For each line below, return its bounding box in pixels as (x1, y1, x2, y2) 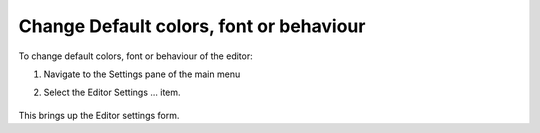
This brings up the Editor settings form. (18, 109, 180, 121)
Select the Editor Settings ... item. (43, 86, 181, 99)
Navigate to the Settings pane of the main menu (43, 68, 241, 80)
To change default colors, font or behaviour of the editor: (18, 50, 254, 62)
